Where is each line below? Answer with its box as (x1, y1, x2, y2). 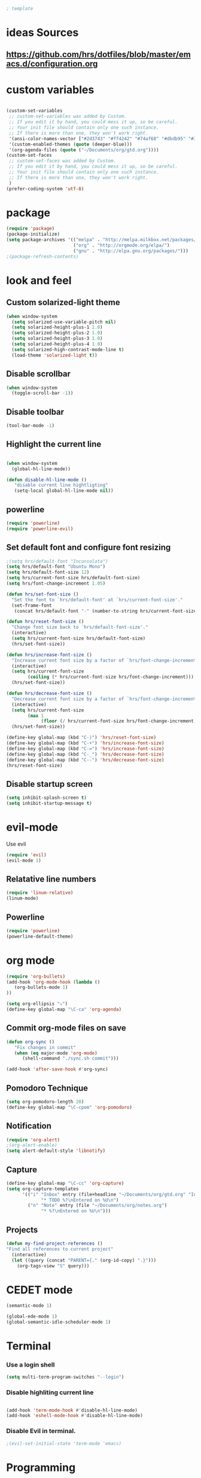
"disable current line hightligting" (14, 482, 109, 488)
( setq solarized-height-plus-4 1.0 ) (11, 341, 103, 347)
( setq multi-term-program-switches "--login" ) (6, 1374, 124, 1380)
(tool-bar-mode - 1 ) (6, 422, 55, 429)
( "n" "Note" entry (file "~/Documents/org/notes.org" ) (28, 1203, 167, 1209)
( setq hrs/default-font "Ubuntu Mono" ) (6, 564, 106, 570)
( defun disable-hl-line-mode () (6, 476, 87, 483)
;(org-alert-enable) (6, 1142, 58, 1148)
